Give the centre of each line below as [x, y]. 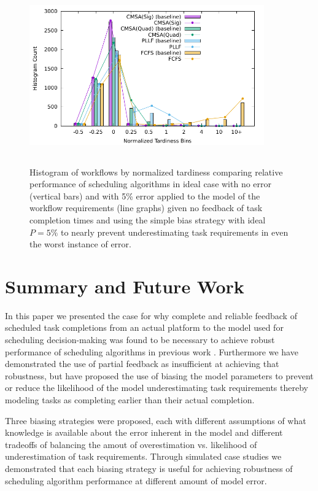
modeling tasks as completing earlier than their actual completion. [130, 400]
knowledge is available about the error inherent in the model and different [144, 432]
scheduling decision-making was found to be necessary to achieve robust [140, 340]
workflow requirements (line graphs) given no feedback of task [146, 208]
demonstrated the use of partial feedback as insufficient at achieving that [142, 364]
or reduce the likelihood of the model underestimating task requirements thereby [157, 388]
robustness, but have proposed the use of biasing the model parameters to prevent [159, 375]
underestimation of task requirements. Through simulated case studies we [143, 456]
